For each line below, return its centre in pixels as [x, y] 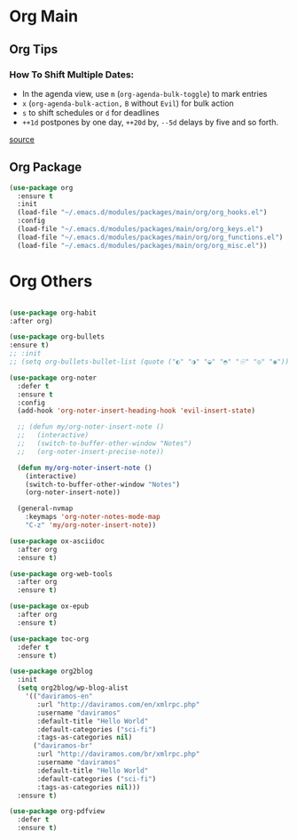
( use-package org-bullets [57, 337]
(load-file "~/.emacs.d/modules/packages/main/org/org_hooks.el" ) [142, 212]
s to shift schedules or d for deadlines [90, 112]
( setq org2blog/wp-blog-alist [73, 688]
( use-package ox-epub [49, 606]
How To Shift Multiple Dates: [72, 75]
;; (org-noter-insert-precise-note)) [91, 452]
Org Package [46, 168]
